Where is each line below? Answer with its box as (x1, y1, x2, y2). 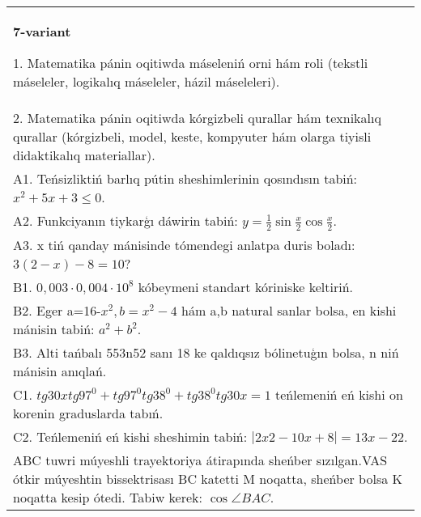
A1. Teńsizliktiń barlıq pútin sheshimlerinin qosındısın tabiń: (13, 169, 358, 188)
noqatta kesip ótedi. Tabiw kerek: (13, 487, 202, 506)
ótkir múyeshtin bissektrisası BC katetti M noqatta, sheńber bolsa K (13, 468, 402, 488)
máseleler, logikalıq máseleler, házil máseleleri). (13, 72, 280, 91)
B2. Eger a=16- (13, 300, 101, 320)
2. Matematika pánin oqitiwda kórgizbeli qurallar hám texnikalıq (13, 108, 381, 127)
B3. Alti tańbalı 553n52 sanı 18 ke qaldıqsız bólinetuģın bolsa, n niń (13, 342, 399, 362)
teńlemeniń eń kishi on (275, 384, 403, 404)
